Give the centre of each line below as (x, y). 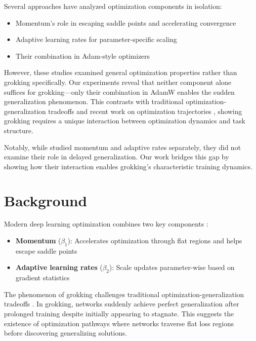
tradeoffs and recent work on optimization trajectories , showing (145, 111)
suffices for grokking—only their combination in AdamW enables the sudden (119, 92)
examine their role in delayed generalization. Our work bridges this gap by (117, 157)
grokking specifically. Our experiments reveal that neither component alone (118, 82)
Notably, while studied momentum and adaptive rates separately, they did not (123, 147)
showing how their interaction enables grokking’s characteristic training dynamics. (128, 166)
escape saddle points (46, 250)
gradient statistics (43, 278)
